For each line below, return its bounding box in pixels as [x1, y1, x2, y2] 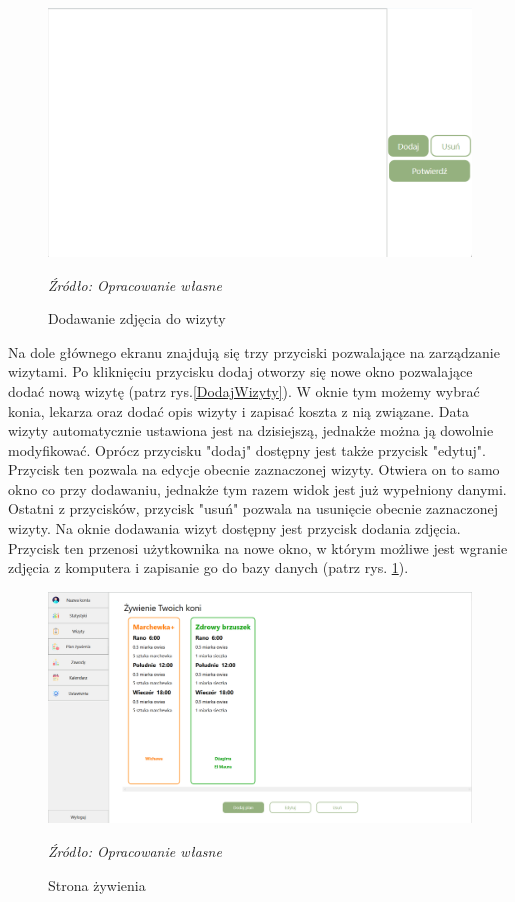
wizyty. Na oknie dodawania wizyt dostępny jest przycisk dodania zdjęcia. [8, 518, 461, 539]
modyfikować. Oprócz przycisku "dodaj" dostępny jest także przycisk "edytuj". [8, 439, 486, 460]
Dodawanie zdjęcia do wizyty [48, 308, 226, 329]
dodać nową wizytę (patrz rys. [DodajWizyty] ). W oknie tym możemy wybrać [8, 380, 480, 401]
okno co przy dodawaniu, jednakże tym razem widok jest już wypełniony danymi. [8, 478, 507, 499]
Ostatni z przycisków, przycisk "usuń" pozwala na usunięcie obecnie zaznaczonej [8, 498, 499, 519]
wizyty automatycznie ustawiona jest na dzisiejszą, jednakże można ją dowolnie [8, 420, 494, 441]
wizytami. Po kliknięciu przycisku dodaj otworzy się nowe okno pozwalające [8, 361, 473, 382]
